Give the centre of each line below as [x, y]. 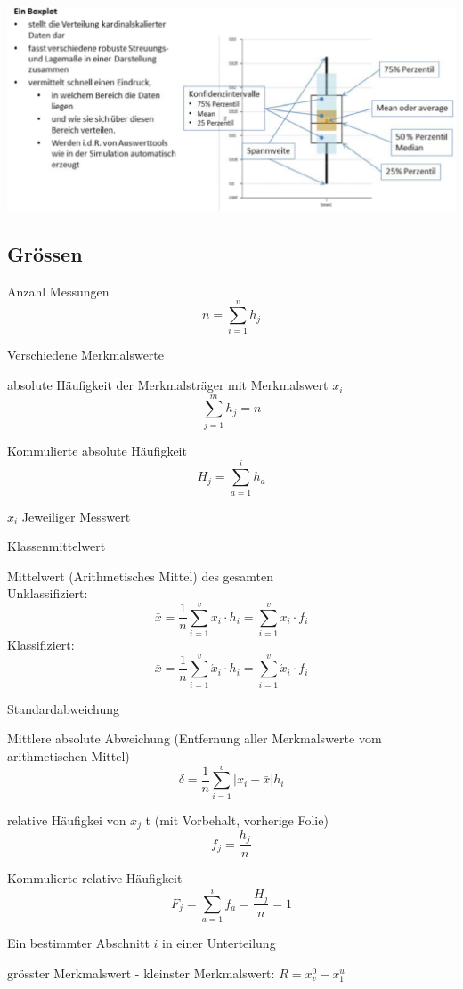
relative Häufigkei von [67, 819]
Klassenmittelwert [57, 546]
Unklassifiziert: [48, 593]
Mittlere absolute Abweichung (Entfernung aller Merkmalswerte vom [195, 738]
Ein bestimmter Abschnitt [78, 943]
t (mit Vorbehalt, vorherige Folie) [237, 819]
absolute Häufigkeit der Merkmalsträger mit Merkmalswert [168, 385]
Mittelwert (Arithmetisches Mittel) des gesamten [141, 576]
